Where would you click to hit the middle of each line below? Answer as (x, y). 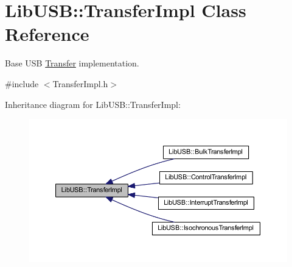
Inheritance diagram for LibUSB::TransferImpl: (93, 104)
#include (22, 83)
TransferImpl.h (80, 83)
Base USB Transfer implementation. (72, 63)
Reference (47, 34)
